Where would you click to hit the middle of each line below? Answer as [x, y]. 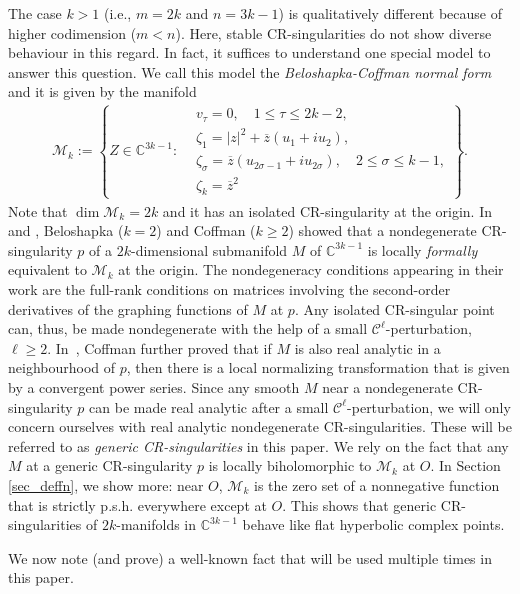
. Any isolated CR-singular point [394, 308]
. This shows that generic [359, 504]
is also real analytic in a [367, 347]
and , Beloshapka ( [66, 230]
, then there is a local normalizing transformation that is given [318, 367]
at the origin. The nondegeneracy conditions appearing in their [311, 269]
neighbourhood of [62, 367]
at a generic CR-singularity [109, 465]
